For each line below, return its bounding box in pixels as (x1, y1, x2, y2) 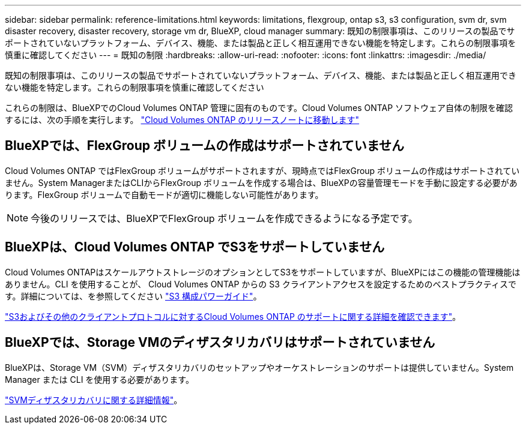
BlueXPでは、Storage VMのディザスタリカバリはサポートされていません (5, 335, 435, 350)
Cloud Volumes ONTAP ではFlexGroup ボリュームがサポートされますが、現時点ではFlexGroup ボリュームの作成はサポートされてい (5, 165, 520, 176)
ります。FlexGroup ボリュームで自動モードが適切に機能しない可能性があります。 (5, 189, 324, 200)
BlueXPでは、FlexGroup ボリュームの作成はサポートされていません (5, 138, 405, 154)
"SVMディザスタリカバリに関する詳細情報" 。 (5, 394, 183, 405)
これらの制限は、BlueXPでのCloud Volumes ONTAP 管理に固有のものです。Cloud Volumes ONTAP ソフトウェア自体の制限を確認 (5, 103, 513, 113)
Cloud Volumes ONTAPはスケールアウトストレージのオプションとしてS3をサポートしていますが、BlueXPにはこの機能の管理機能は (5, 266, 521, 277)
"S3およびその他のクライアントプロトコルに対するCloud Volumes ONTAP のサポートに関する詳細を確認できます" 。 (5, 311, 461, 322)
